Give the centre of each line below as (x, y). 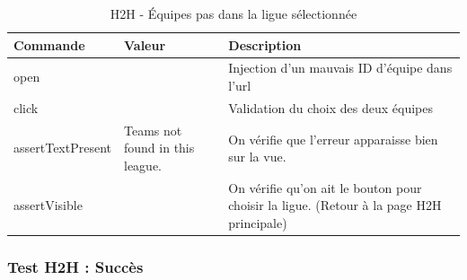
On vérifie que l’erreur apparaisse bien (333, 139)
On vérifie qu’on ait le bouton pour (325, 187)
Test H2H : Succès (75, 266)
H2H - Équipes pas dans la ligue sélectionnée (233, 13)
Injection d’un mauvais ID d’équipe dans (340, 68)
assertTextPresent (62, 148)
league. (143, 165)
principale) (258, 222)
